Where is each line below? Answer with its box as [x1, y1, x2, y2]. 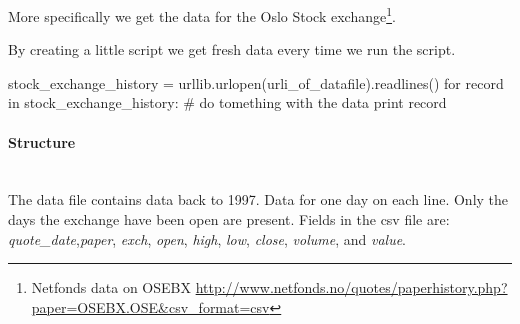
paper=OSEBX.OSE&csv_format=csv [31, 296, 270, 317]
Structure [8, 131, 76, 152]
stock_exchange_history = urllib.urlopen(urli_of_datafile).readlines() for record [8, 72, 504, 93]
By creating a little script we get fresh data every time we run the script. [8, 39, 456, 60]
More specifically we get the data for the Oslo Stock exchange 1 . [8, 3, 396, 26]
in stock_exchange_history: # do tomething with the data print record [8, 92, 447, 113]
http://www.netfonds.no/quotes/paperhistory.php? [195, 277, 508, 298]
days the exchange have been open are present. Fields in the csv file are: [8, 209, 450, 230]
